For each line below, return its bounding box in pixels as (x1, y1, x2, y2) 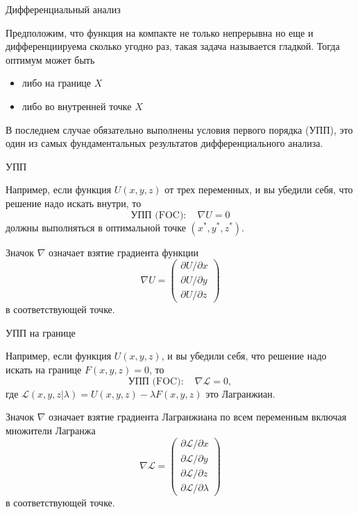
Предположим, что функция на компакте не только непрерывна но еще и (6, 25, 314, 39)
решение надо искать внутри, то (6, 195, 142, 210)
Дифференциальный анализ (6, 2, 121, 16)
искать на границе (6, 362, 82, 377)
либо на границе (22, 76, 92, 90)
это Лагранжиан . (205, 386, 275, 400)
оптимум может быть (6, 52, 95, 67)
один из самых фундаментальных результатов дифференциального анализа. (6, 136, 323, 150)
